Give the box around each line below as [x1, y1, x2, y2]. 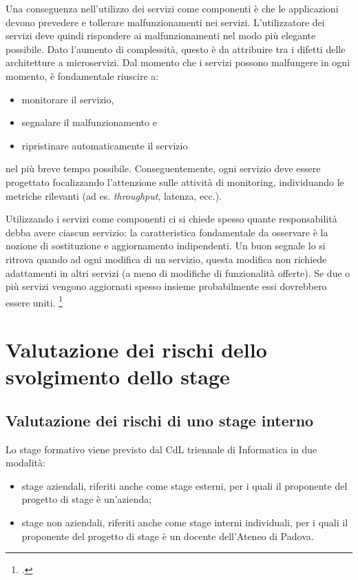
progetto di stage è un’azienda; [21, 492, 152, 506]
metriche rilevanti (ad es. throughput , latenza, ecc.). [6, 188, 222, 203]
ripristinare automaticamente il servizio [21, 138, 188, 152]
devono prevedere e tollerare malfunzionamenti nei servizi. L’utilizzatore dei [6, 14, 325, 29]
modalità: [6, 455, 45, 470]
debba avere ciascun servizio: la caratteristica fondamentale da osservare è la [6, 225, 328, 239]
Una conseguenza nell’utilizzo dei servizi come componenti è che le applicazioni [6, 1, 339, 15]
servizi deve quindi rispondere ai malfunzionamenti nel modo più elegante [6, 28, 316, 43]
